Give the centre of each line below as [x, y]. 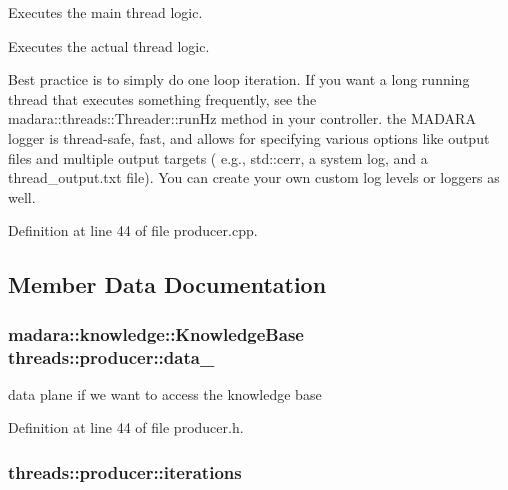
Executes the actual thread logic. [109, 45]
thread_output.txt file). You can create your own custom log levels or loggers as [254, 177]
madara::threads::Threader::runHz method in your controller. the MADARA [242, 118]
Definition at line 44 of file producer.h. [126, 427]
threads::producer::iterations [125, 471]
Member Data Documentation [167, 284]
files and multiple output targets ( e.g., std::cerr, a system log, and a [218, 157]
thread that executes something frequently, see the [162, 98]
